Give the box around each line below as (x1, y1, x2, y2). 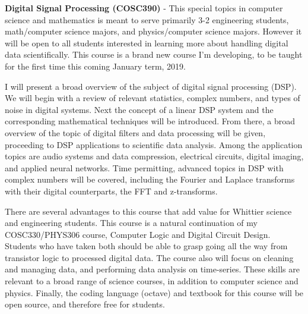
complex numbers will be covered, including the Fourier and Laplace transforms (5, 173, 295, 186)
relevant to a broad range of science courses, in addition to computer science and (5, 275, 299, 287)
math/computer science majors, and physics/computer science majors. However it (5, 25, 302, 37)
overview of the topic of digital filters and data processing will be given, (5, 126, 266, 139)
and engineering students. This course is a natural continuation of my (5, 216, 258, 229)
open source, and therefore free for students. (5, 298, 165, 310)
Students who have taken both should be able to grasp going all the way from (5, 240, 288, 252)
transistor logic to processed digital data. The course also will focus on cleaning (5, 251, 294, 263)
